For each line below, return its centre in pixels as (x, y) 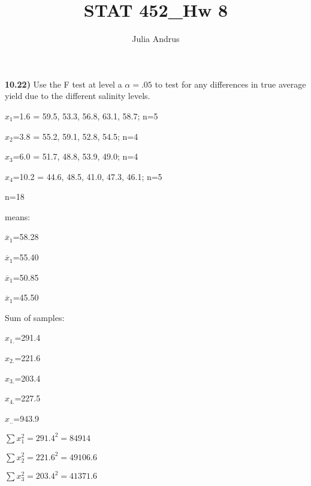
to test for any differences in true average (230, 84)
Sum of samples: (35, 317)
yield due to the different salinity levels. (78, 96)
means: (18, 216)
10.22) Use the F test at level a (64, 84)
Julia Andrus (156, 39)
